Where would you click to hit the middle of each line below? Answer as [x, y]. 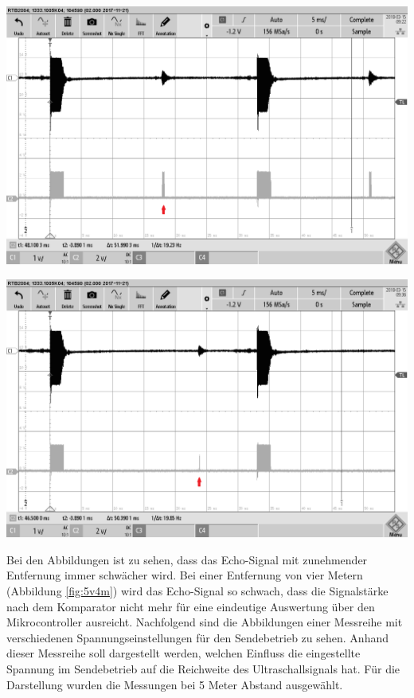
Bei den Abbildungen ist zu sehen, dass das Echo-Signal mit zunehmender [187, 559]
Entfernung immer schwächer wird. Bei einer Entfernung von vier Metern [185, 575]
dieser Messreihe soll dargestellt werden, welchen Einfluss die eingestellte [184, 653]
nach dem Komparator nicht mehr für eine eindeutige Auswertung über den [191, 606]
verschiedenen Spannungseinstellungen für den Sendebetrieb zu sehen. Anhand [197, 637]
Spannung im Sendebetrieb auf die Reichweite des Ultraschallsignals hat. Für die [203, 669]
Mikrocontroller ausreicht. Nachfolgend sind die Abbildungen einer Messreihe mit [205, 622]
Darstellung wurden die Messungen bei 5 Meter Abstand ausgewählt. [175, 684]
